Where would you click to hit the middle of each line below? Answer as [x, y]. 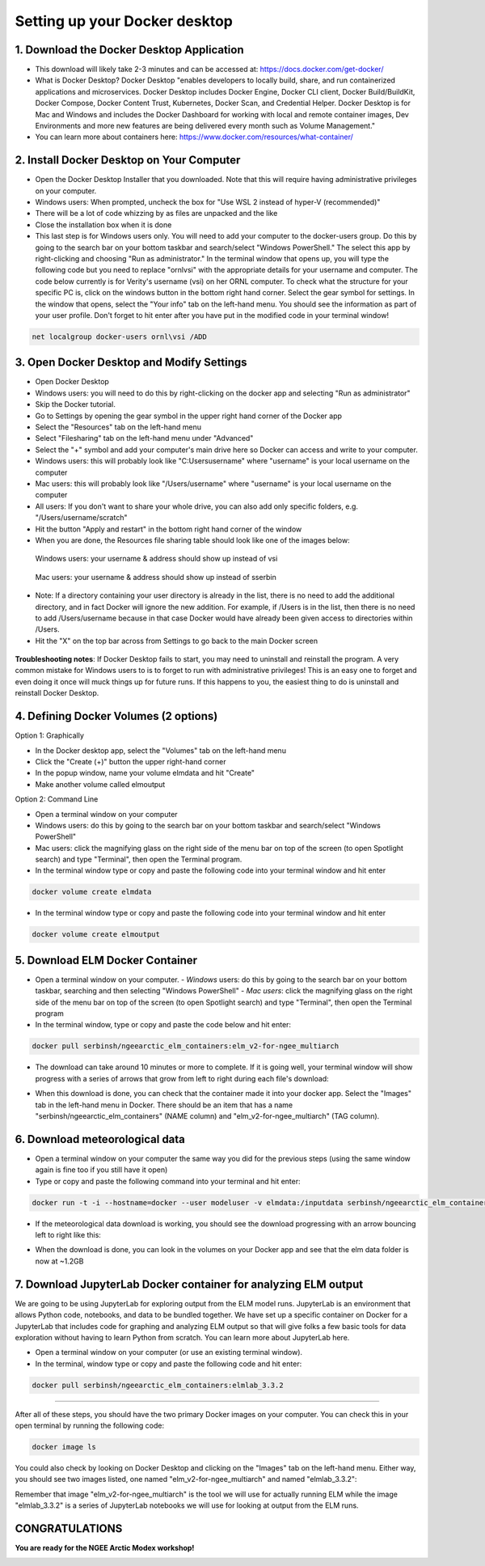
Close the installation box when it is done [103, 224]
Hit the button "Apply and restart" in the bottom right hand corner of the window [169, 529]
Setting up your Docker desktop [124, 21]
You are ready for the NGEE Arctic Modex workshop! [105, 1548]
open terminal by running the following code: [90, 1426]
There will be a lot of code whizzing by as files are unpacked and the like [156, 214]
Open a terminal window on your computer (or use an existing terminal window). [169, 1352]
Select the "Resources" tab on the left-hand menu [118, 427]
